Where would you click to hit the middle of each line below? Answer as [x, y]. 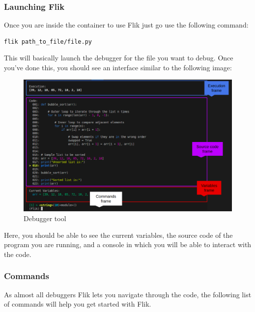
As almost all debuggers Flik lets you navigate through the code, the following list [128, 294]
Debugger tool [45, 218]
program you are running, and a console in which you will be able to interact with [128, 244]
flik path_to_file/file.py [48, 42]
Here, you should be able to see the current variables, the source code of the [118, 235]
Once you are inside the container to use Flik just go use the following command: [126, 25]
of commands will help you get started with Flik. [78, 304]
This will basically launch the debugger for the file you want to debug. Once [119, 58]
